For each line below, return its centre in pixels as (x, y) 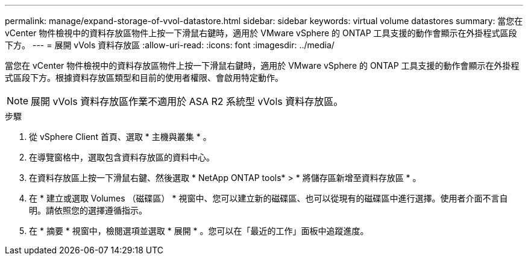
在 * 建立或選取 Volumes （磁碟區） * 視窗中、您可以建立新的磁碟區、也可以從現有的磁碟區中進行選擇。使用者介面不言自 (269, 198)
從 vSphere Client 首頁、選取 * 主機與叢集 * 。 (120, 137)
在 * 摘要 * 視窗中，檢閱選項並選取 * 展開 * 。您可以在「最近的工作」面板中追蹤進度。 (199, 231)
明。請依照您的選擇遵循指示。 (88, 210)
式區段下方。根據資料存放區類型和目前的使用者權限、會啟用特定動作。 (144, 78)
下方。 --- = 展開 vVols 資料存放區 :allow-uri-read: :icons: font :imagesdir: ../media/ (170, 45)
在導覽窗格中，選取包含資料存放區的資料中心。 (122, 157)
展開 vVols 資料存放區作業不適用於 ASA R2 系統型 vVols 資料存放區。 (187, 101)
